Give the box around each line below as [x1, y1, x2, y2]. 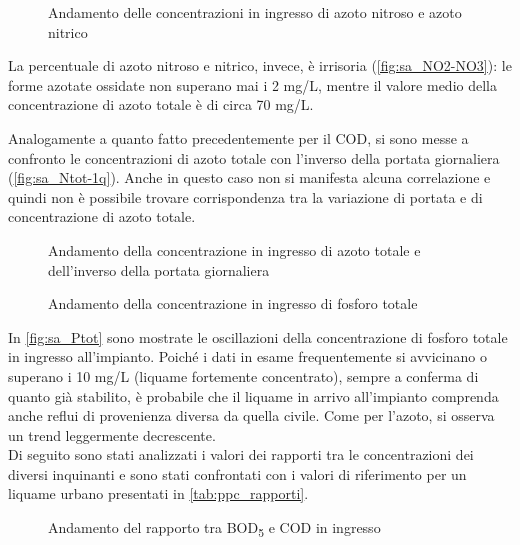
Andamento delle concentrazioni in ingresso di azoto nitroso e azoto [48, 2, 462, 22]
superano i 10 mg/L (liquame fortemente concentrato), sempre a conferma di [8, 365, 479, 386]
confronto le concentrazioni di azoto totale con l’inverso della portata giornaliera [8, 147, 500, 168]
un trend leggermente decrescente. [8, 424, 216, 445]
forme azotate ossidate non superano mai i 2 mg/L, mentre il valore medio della [8, 74, 497, 95]
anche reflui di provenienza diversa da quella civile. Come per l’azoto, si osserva [8, 405, 495, 426]
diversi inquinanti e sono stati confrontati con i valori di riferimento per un [8, 463, 467, 484]
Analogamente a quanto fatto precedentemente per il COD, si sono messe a [8, 127, 469, 148]
